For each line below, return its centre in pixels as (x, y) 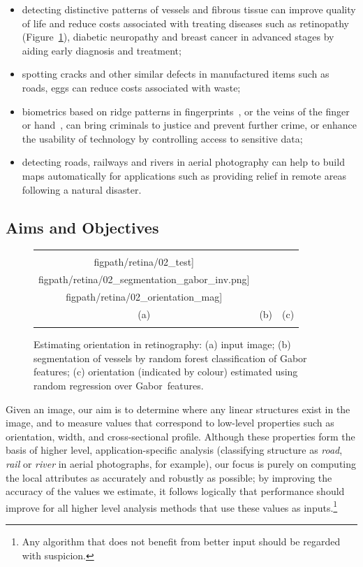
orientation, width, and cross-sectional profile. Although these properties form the (180, 436)
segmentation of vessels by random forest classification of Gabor (170, 358)
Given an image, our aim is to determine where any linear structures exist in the (178, 409)
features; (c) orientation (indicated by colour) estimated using (166, 372)
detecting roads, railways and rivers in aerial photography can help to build (183, 162)
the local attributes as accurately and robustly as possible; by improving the (169, 477)
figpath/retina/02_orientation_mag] (144, 297)
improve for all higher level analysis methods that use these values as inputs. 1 (172, 506)
